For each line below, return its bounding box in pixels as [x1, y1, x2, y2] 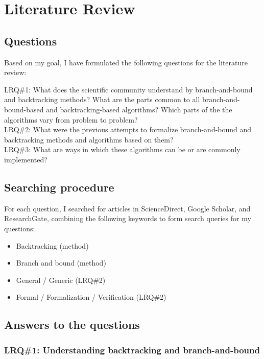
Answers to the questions [4, 317, 140, 332]
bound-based [4, 104, 44, 114]
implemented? [4, 154, 47, 164]
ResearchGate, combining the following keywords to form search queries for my [4, 213, 251, 224]
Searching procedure [4, 179, 114, 195]
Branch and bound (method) [16, 257, 106, 268]
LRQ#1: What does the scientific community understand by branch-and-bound [4, 84, 253, 94]
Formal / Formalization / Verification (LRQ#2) [16, 292, 166, 302]
